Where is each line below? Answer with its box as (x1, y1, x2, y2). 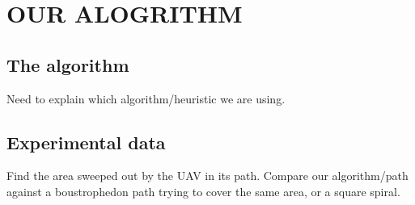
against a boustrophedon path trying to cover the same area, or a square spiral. (6, 182, 400, 199)
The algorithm (6, 52, 129, 77)
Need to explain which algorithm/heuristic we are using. (6, 90, 286, 107)
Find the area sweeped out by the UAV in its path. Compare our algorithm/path (6, 167, 409, 184)
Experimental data (6, 129, 166, 154)
